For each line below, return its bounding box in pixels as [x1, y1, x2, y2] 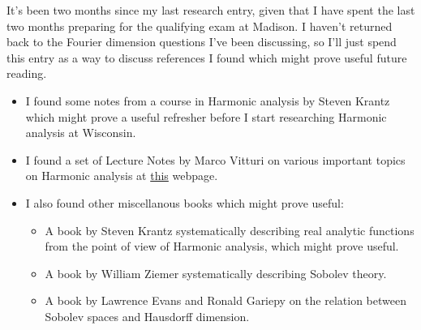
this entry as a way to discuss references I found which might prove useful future [6, 49, 407, 66]
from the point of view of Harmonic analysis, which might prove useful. [45, 238, 399, 255]
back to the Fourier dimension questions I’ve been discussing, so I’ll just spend [6, 33, 397, 50]
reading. [6, 65, 47, 82]
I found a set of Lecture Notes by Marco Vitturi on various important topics [25, 151, 406, 168]
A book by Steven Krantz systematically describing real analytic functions [45, 221, 415, 238]
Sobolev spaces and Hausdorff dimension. [45, 307, 250, 324]
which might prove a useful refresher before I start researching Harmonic [25, 108, 387, 125]
